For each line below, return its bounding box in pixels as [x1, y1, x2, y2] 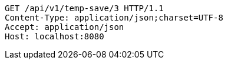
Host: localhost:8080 [5, 32, 104, 41]
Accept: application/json [5, 22, 124, 32]
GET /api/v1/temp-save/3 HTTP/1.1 [5, 4, 164, 13]
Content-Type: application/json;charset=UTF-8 [5, 13, 223, 22]
